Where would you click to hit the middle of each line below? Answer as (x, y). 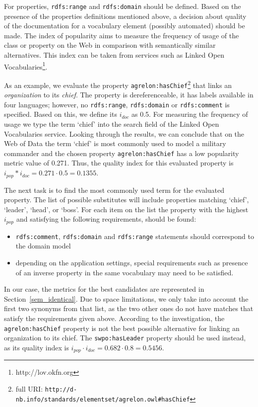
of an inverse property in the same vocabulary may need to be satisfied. (125, 272)
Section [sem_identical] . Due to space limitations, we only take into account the (126, 298)
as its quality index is (36, 347)
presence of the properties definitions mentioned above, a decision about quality (125, 16)
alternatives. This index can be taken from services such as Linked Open (114, 55)
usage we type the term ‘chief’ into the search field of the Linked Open (112, 124)
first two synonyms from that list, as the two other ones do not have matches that (129, 308)
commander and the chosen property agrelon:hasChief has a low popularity (122, 153)
